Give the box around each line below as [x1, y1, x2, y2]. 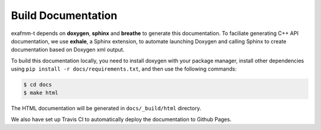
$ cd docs [23, 81, 52, 88]
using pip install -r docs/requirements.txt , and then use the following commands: [11, 65, 237, 72]
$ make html [23, 90, 59, 96]
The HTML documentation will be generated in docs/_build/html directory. [11, 104, 202, 112]
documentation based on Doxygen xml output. [11, 46, 125, 53]
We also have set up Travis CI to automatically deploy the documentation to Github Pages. [11, 116, 232, 123]
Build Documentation [11, 9, 118, 22]
